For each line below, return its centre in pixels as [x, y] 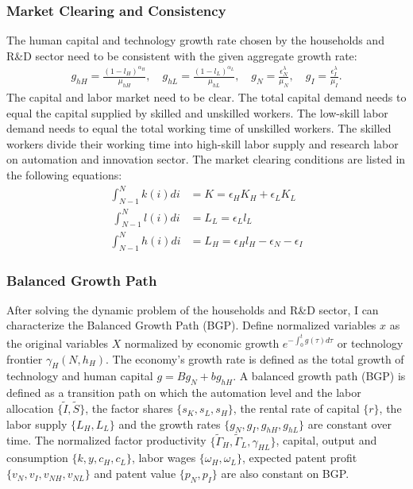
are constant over [349, 424]
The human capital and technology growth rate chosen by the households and [195, 40]
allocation [30, 408]
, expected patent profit [299, 458]
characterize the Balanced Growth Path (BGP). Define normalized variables [191, 325]
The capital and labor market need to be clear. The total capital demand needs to [206, 97]
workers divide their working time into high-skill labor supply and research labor [203, 143]
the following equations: [64, 175]
